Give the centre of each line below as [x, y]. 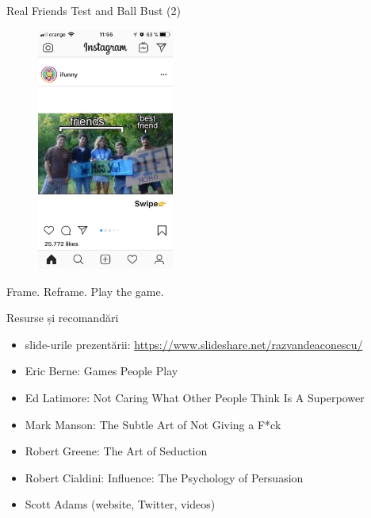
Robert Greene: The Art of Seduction [116, 451]
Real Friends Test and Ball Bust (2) [94, 10]
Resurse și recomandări [63, 318]
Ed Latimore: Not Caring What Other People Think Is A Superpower [195, 398]
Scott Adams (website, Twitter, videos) [120, 504]
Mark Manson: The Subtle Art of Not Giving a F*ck [153, 424]
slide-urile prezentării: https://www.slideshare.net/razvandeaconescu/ [194, 344]
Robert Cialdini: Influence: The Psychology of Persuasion [164, 477]
